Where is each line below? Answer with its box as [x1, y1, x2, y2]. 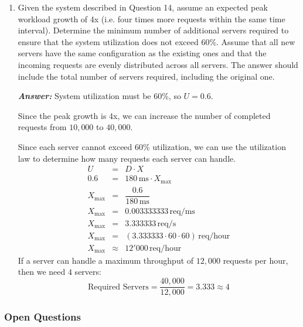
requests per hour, [223, 254, 288, 266]
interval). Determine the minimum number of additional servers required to [18, 24, 289, 36]
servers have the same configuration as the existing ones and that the [18, 47, 267, 59]
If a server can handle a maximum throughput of [18, 254, 194, 266]
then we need [18, 265, 66, 278]
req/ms [169, 207, 195, 216]
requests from [18, 121, 67, 133]
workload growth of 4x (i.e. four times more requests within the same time [18, 12, 285, 25]
